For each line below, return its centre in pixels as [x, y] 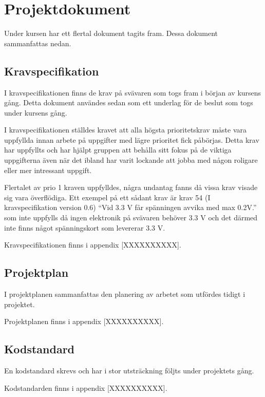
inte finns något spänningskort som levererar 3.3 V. [85, 227]
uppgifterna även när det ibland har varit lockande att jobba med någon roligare [131, 160]
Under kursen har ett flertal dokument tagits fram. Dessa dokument [111, 33]
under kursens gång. [36, 112]
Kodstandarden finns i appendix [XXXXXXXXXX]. [86, 387]
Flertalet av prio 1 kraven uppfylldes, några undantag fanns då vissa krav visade [131, 187]
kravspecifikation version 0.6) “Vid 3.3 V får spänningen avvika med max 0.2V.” [130, 207]
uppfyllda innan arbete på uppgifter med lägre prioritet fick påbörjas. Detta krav [132, 139]
